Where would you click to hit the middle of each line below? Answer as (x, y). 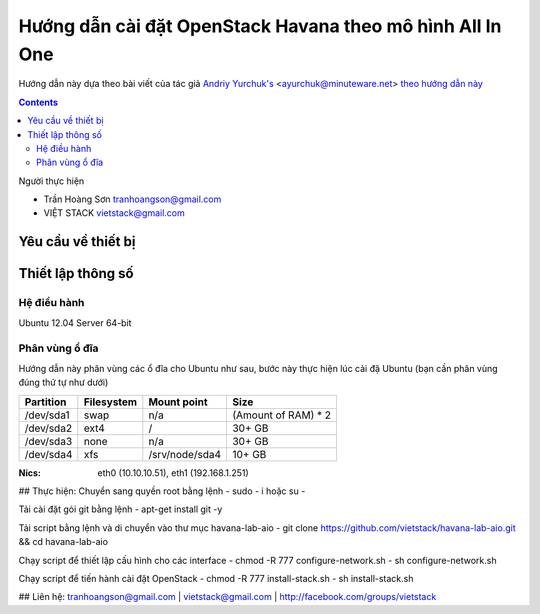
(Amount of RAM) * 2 (281, 415)
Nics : (30, 472)
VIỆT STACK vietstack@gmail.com (114, 213)
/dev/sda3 (48, 441)
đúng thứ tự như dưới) (63, 382)
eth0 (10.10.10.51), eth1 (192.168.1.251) (173, 472)
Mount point (178, 402)
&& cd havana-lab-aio (63, 542)
